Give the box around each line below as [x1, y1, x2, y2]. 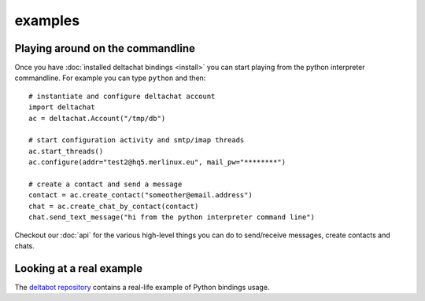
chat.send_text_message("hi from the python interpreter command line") [28, 213, 315, 222]
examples [14, 12, 80, 29]
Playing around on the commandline [14, 42, 196, 55]
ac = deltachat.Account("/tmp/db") [28, 114, 166, 123]
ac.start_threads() [28, 146, 104, 156]
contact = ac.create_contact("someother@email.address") [28, 191, 253, 200]
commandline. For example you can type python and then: [14, 73, 206, 83]
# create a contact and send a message [28, 179, 183, 189]
